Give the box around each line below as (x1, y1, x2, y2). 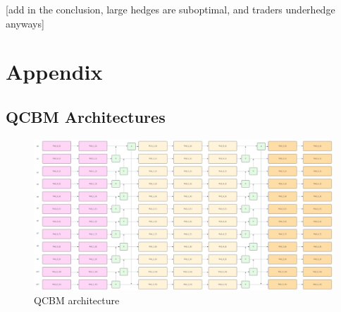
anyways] (6, 16, 44, 30)
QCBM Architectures (6, 105, 166, 127)
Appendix (6, 57, 103, 86)
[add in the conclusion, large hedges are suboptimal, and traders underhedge (6, 2, 335, 16)
